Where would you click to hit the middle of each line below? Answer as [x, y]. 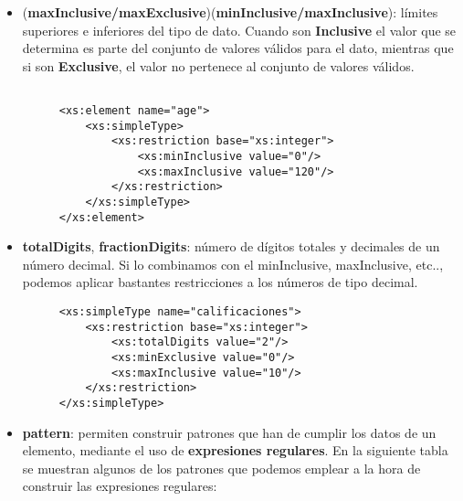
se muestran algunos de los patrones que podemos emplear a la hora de [221, 468]
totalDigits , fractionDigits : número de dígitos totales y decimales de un [231, 246]
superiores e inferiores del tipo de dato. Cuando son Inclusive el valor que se [239, 30]
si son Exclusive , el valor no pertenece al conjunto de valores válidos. [218, 65]
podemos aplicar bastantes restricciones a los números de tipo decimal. [220, 282]
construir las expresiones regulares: [120, 486]
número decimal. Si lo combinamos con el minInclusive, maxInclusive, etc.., [233, 264]
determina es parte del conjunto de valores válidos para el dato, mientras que [238, 48]
